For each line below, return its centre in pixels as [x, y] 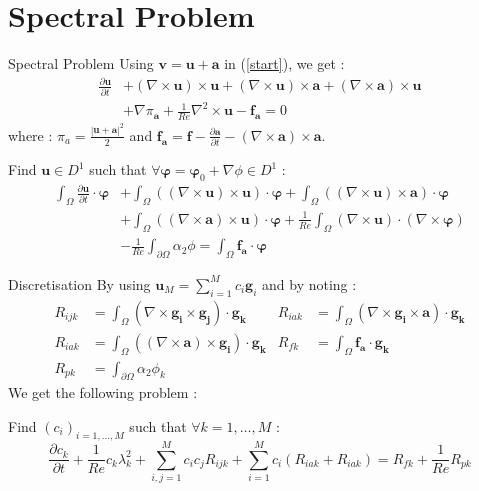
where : [30, 134]
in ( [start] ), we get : [284, 63]
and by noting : [309, 283]
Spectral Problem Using [81, 63]
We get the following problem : [103, 392]
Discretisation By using [79, 283]
